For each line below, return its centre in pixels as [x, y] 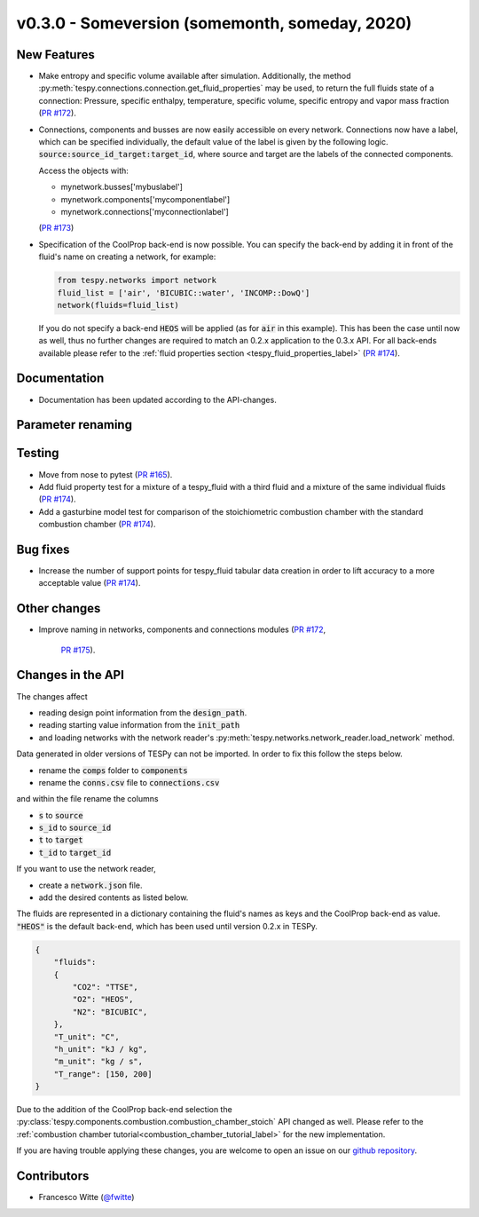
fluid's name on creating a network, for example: [127, 257]
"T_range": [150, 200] [103, 1074]
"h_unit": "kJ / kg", [101, 1049]
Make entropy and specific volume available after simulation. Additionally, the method [195, 76]
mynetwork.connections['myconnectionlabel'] [145, 211]
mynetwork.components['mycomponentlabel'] [145, 199]
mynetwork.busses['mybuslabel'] [122, 187]
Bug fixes [43, 549]
